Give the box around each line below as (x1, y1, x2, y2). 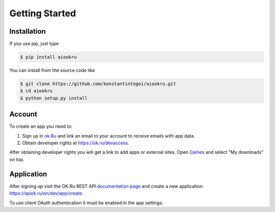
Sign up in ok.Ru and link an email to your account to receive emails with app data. (22, 132, 196, 139)
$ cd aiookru (20, 88, 53, 94)
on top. (9, 156, 25, 163)
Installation (9, 27, 46, 36)
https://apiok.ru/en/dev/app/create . (9, 190, 84, 196)
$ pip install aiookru (20, 54, 77, 60)
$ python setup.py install (20, 95, 88, 101)
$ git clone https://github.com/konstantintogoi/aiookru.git (20, 81, 176, 87)
